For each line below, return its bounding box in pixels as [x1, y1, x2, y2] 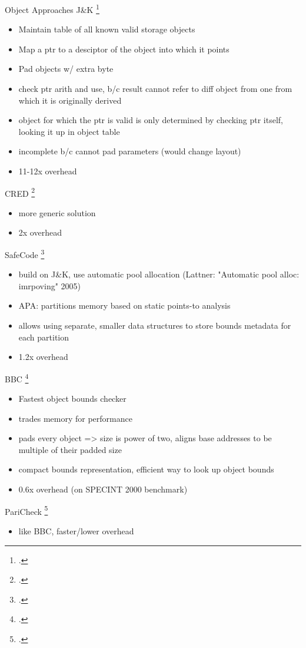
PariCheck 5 [5, 503, 48, 517]
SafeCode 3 [5, 247, 45, 260]
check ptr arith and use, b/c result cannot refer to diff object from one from [18, 82, 292, 95]
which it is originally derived [18, 94, 122, 106]
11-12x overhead [18, 165, 77, 177]
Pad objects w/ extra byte [18, 62, 114, 75]
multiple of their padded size [18, 443, 122, 455]
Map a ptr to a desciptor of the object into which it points [18, 42, 229, 55]
